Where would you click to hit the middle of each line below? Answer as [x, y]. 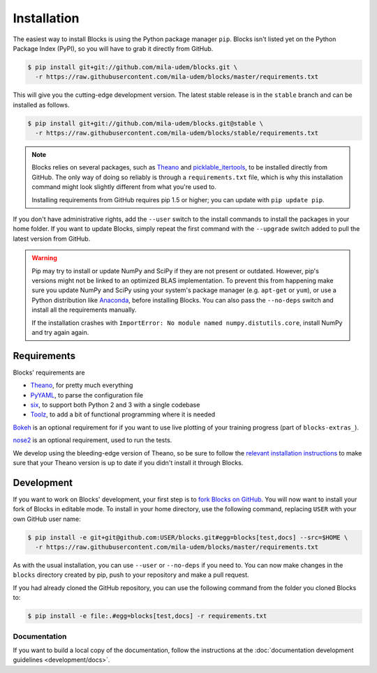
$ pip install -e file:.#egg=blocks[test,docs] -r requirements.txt [147, 616]
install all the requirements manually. [84, 310]
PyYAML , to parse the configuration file [87, 395]
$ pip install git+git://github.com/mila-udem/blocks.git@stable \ [146, 123]
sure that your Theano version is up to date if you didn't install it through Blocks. [128, 462]
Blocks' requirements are [49, 372]
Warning [44, 258]
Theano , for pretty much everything [82, 385]
